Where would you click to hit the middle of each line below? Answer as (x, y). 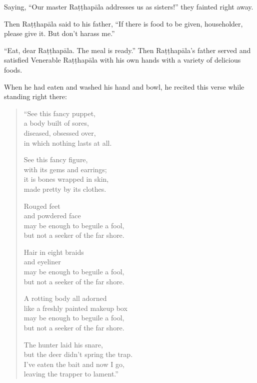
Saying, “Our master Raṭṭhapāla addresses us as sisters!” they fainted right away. (129, 7)
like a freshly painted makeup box (75, 308)
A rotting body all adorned (65, 298)
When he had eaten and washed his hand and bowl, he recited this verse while (124, 86)
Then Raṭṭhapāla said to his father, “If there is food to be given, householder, (123, 23)
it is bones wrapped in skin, (66, 179)
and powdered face (52, 216)
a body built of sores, (56, 123)
